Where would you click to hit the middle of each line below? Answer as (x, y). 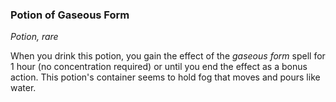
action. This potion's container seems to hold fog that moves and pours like (165, 77)
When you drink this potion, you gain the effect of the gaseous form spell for (168, 56)
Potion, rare (34, 37)
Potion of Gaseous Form (70, 15)
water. (23, 88)
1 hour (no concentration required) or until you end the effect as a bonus (159, 67)
